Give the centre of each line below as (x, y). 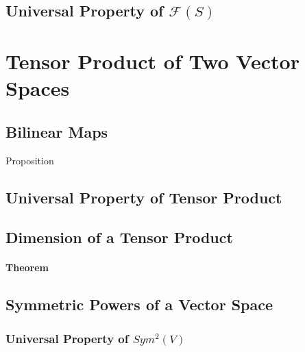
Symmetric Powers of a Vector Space (139, 304)
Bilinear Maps (57, 131)
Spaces (38, 88)
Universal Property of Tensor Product (144, 197)
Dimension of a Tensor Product (119, 237)
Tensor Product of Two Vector (152, 61)
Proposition (30, 160)
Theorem (27, 267)
